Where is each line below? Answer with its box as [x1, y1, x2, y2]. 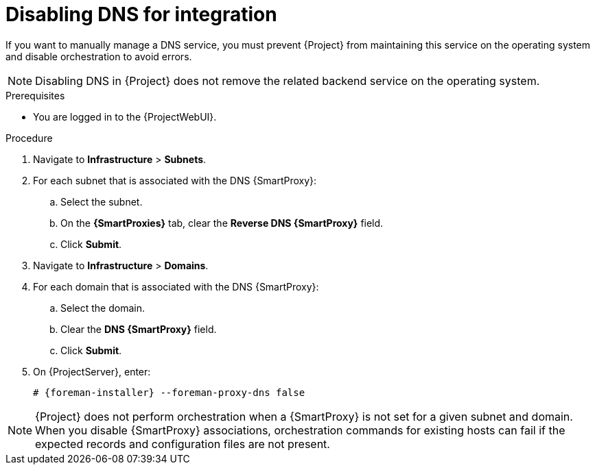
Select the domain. [60, 301, 145, 314]
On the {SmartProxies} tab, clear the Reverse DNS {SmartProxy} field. [60, 217, 384, 229]
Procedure [5, 132, 53, 144]
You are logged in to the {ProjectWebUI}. [33, 110, 217, 123]
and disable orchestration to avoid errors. [5, 50, 192, 62]
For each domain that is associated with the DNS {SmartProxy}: [33, 280, 319, 293]
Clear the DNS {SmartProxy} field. [60, 323, 217, 335]
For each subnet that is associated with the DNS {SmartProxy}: [33, 174, 317, 186]
